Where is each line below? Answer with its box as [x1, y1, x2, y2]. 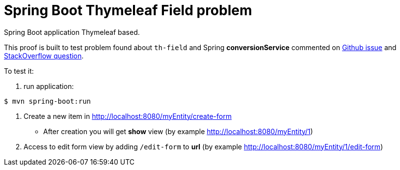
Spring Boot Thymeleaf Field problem [4, 2, 252, 19]
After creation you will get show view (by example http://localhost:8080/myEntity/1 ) [43, 127, 313, 136]
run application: [24, 82, 74, 90]
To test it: [4, 66, 34, 75]
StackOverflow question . [4, 51, 84, 60]
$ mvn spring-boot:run [4, 97, 91, 105]
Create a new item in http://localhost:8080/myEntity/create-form [24, 112, 232, 120]
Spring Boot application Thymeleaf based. [4, 28, 140, 36]
